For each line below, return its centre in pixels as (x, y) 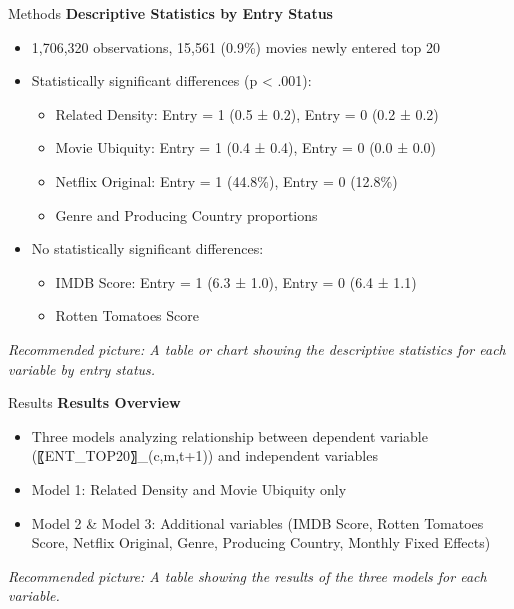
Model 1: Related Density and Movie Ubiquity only (189, 488)
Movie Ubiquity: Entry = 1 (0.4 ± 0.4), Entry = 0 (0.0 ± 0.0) (246, 147)
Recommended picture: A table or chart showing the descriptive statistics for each (257, 348)
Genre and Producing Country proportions (186, 214)
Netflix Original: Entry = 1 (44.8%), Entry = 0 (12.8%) (226, 180)
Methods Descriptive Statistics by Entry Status (170, 13)
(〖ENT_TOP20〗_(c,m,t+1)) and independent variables (204, 455)
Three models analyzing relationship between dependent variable (229, 435)
